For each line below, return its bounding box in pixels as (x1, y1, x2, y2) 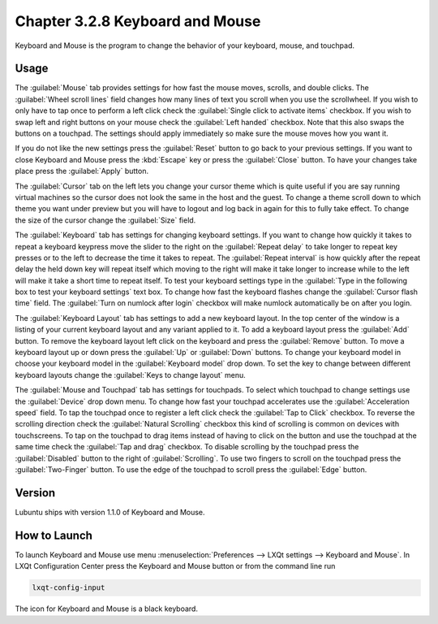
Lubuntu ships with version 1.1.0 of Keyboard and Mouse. (15, 507, 206, 517)
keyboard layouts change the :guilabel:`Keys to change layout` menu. (15, 370, 247, 379)
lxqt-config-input (32, 583, 105, 592)
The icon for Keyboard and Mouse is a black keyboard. (15, 604, 199, 613)
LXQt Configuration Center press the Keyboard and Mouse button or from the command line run (15, 561, 336, 571)
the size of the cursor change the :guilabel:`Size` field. (15, 215, 196, 225)
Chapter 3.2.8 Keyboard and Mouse (15, 12, 261, 30)
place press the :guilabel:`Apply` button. (15, 167, 149, 176)
